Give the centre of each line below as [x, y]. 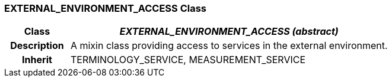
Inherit [37, 60]
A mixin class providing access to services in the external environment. [229, 46]
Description [37, 46]
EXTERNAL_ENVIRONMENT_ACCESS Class [106, 8]
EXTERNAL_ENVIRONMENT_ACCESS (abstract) [229, 32]
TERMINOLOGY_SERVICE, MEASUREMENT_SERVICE [188, 60]
